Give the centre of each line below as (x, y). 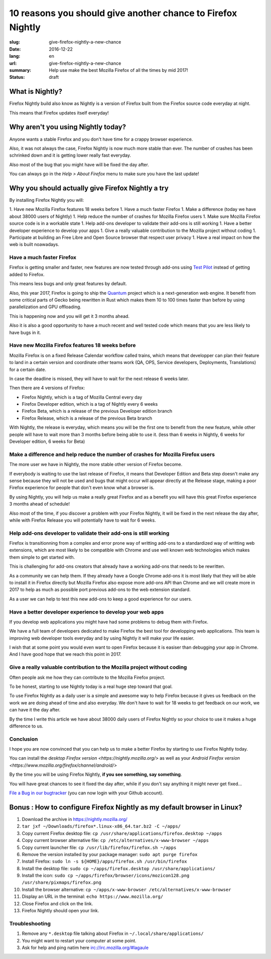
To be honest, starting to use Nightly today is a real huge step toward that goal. (91, 686)
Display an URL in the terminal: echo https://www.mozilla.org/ (92, 897)
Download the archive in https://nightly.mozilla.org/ (75, 819)
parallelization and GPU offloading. (45, 307)
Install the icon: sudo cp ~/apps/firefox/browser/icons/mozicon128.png (106, 876)
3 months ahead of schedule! (40, 504)
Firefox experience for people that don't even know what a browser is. (82, 488)
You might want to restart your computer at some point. (79, 940)
